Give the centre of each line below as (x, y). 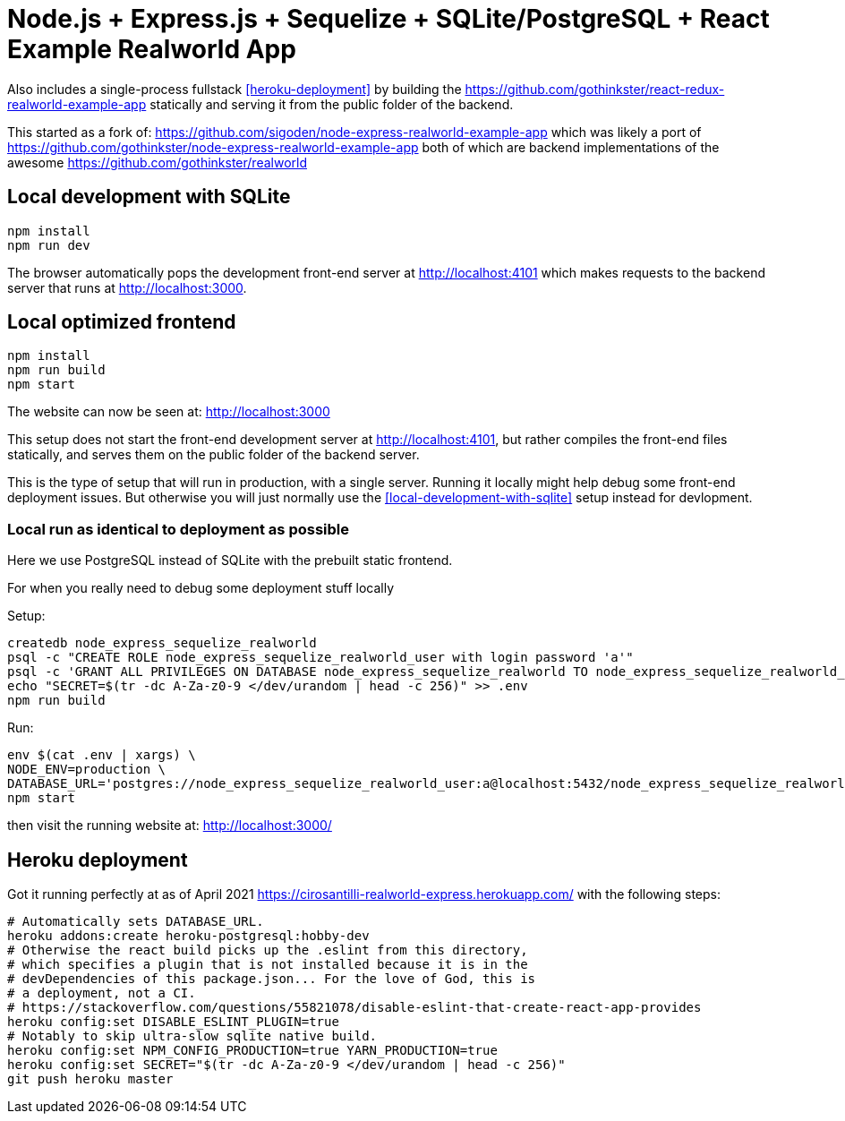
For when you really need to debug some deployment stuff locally (201, 588)
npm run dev (49, 245)
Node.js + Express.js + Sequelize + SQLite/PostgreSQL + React (388, 19)
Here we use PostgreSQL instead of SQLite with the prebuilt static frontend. (230, 560)
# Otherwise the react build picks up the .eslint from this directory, (268, 950)
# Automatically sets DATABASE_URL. (136, 922)
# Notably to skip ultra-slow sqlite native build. (192, 1036)
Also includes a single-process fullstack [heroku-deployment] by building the (235, 89)
